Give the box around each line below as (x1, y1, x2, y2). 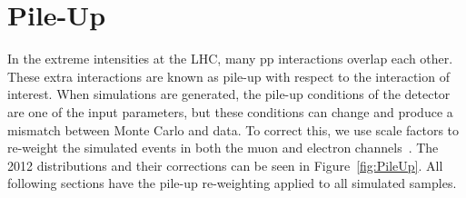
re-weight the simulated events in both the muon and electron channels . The (7, 138, 439, 157)
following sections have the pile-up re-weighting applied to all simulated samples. (7, 173, 457, 193)
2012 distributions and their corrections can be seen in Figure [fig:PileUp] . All (7, 155, 443, 174)
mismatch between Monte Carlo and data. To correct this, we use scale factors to (7, 120, 460, 139)
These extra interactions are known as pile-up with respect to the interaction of (7, 66, 450, 85)
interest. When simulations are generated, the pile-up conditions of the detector (7, 84, 451, 104)
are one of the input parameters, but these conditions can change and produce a (7, 102, 453, 121)
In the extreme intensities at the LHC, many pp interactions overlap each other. (7, 49, 453, 68)
